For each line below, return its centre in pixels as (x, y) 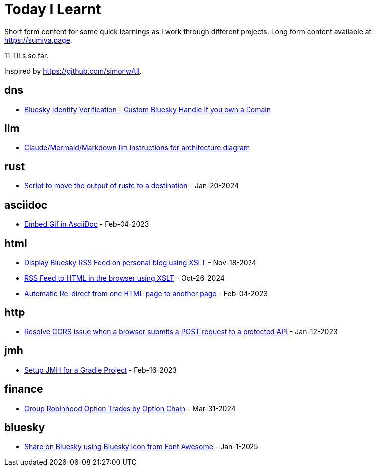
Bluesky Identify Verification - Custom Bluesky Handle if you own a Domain (148, 109)
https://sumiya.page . (38, 40)
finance (24, 389)
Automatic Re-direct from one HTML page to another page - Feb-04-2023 (146, 293)
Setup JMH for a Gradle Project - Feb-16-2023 (101, 370)
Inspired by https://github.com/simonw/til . (73, 71)
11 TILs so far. (27, 55)
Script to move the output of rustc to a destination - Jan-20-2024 (132, 186)
